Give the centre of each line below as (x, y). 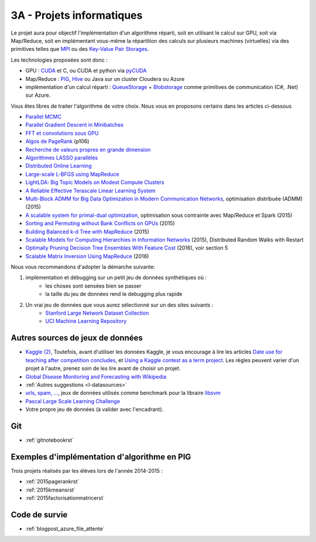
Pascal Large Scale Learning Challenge (73, 401)
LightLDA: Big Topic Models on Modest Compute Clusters (95, 182)
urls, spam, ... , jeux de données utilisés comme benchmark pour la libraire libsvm (123, 393)
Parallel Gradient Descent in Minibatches (75, 125)
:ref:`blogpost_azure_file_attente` (65, 529)
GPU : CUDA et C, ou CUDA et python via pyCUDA (86, 71)
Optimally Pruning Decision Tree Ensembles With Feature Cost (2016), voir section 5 (127, 248)
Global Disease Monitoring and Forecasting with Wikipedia (96, 376)
